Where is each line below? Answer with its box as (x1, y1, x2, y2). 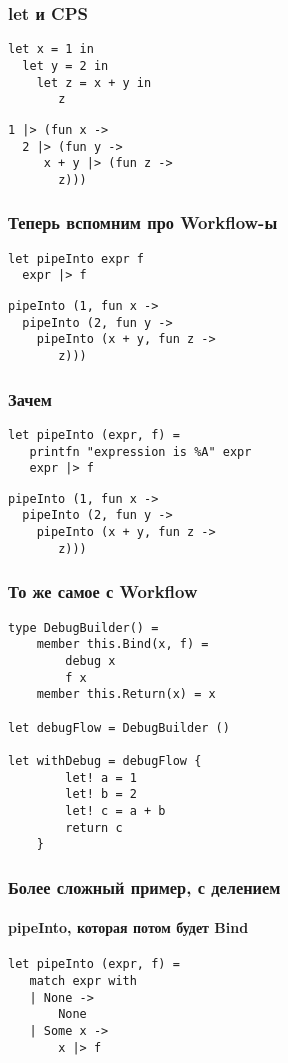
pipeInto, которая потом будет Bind (8, 917, 249, 938)
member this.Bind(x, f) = (36, 637, 209, 652)
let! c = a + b (65, 803, 166, 818)
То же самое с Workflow (8, 579, 198, 604)
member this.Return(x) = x (36, 687, 216, 702)
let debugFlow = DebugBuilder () (8, 720, 230, 735)
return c (65, 820, 123, 835)
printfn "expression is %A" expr (29, 444, 252, 459)
